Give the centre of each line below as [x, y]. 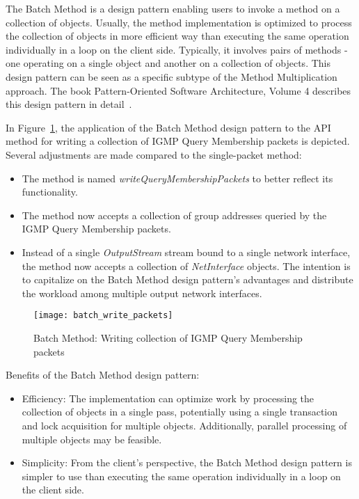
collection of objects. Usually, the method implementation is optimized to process [179, 22]
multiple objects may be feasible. [92, 439]
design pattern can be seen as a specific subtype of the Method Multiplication [171, 76]
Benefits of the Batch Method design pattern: [103, 375]
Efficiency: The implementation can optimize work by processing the [168, 398]
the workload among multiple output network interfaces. [142, 293]
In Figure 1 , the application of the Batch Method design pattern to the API [168, 127]
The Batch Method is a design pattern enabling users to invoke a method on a [173, 8]
